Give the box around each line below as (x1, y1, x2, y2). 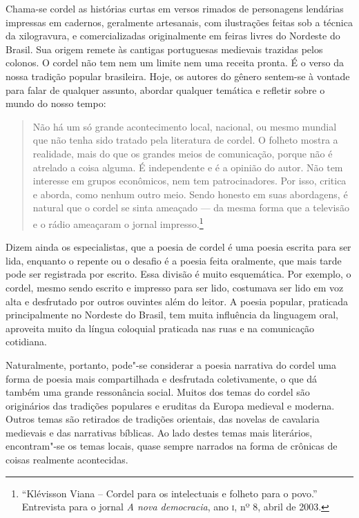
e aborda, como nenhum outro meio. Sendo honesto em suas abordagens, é (32, 186, 348, 201)
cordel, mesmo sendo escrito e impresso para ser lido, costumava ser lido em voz (6, 280, 344, 294)
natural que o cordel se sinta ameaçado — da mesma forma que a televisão (32, 200, 349, 215)
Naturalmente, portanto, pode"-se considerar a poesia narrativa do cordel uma (6, 357, 337, 372)
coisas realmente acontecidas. (6, 452, 128, 467)
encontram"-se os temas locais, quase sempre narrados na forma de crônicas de (6, 439, 338, 453)
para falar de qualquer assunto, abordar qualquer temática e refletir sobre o (6, 82, 325, 97)
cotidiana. (6, 334, 47, 349)
